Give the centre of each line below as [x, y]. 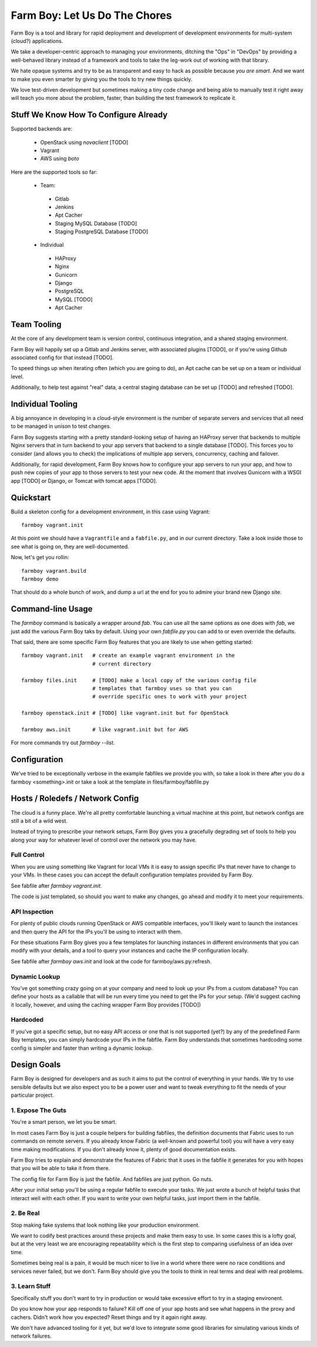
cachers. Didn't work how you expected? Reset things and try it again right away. [109, 1317]
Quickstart [31, 497]
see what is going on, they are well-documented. [70, 546]
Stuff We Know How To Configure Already [89, 115]
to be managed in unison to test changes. [61, 426]
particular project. [32, 1095]
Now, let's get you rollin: [40, 557]
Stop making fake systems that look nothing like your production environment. [105, 1225]
